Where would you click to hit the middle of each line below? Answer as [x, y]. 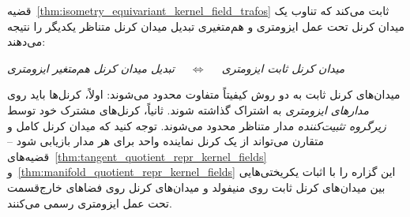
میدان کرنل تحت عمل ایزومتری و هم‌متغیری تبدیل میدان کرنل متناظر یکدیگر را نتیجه [206, 26]
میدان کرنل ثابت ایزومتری [283, 67]
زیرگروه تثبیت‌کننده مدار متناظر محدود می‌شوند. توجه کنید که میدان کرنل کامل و [197, 125]
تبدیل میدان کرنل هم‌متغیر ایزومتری [91, 67]
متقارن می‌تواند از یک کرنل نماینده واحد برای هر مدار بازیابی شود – [166, 141]
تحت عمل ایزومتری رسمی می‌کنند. [90, 202]
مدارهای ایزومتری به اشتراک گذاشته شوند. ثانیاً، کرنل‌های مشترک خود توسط [188, 109]
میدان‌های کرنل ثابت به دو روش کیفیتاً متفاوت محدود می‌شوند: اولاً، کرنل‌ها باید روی [204, 94]
